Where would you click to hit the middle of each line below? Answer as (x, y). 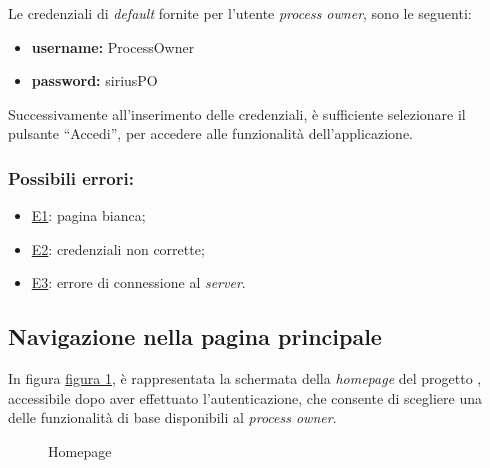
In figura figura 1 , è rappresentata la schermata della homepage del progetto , (245, 378)
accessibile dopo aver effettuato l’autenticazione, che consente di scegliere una (245, 397)
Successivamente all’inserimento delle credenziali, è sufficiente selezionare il (237, 113)
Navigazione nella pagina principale (195, 336)
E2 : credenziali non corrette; (118, 248)
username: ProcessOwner (113, 46)
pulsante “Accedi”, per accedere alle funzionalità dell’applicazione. (210, 133)
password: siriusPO (94, 80)
